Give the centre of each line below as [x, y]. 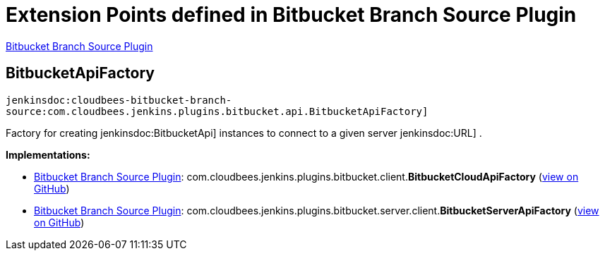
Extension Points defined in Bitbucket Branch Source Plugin [291, 15]
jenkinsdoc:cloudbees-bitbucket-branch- [119, 100]
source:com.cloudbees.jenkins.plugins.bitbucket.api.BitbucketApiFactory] [217, 111]
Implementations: [48, 154]
